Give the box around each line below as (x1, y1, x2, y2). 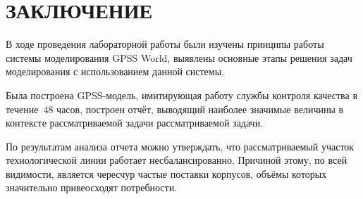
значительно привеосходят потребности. (6, 180, 178, 195)
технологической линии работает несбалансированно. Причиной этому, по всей (6, 153, 347, 167)
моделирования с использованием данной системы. (6, 64, 224, 79)
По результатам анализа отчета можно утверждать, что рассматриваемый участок (6, 139, 355, 153)
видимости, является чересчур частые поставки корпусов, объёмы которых (6, 166, 327, 181)
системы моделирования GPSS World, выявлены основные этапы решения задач (6, 50, 352, 65)
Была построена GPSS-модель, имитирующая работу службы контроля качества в (6, 87, 358, 102)
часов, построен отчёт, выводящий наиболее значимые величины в (56, 101, 344, 116)
